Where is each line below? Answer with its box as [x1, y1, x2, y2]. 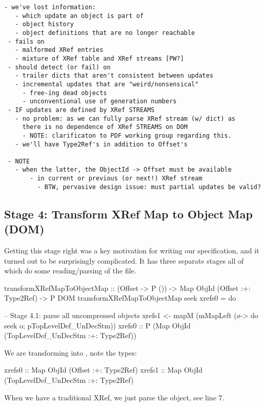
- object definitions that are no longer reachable [15, 29, 195, 36]
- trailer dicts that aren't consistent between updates [15, 72, 214, 80]
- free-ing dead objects [22, 89, 107, 97]
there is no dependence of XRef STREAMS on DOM [22, 123, 188, 131]
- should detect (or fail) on [8, 63, 111, 71]
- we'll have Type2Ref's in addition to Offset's [15, 140, 188, 148]
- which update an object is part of [15, 12, 144, 20]
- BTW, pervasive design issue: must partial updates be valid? [37, 183, 261, 191]
